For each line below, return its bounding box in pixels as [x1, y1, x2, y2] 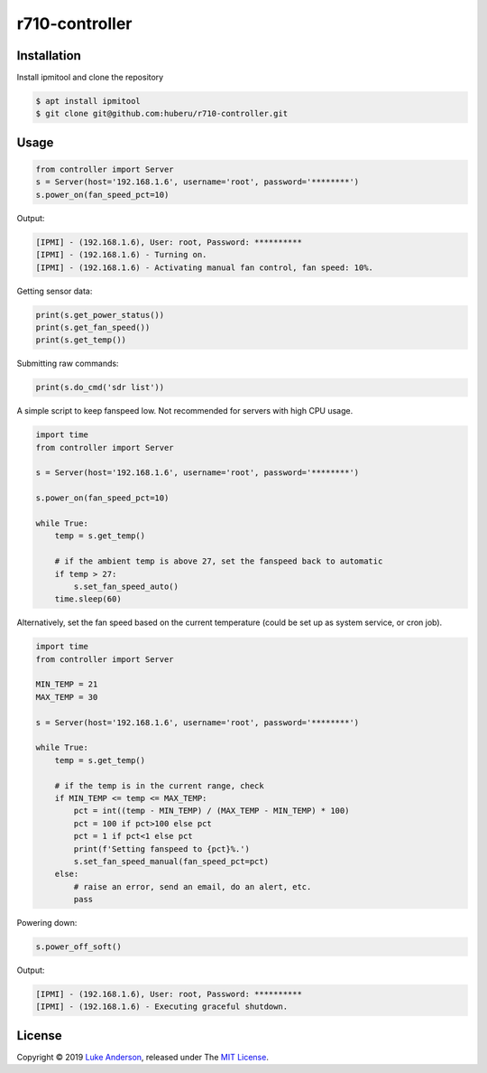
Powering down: [16, 918, 78, 928]
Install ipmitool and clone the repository [16, 72, 164, 83]
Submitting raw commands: [16, 358, 119, 369]
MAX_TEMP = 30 [35, 692, 98, 702]
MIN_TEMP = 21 [35, 679, 98, 690]
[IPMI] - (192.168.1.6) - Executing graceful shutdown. [35, 1002, 289, 1012]
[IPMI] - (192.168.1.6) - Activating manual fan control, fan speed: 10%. [35, 262, 374, 273]
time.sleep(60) [54, 594, 122, 604]
